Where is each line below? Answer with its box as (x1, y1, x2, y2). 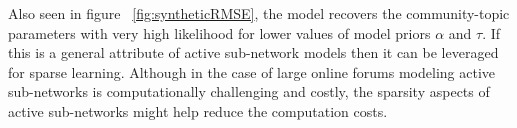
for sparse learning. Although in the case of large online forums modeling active (8, 61, 496, 82)
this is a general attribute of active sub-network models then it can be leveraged (8, 42, 499, 63)
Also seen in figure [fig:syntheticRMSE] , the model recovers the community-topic (8, 3, 510, 23)
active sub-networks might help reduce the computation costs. (8, 100, 388, 121)
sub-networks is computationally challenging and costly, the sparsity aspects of (8, 81, 490, 102)
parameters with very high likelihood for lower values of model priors (8, 22, 431, 43)
